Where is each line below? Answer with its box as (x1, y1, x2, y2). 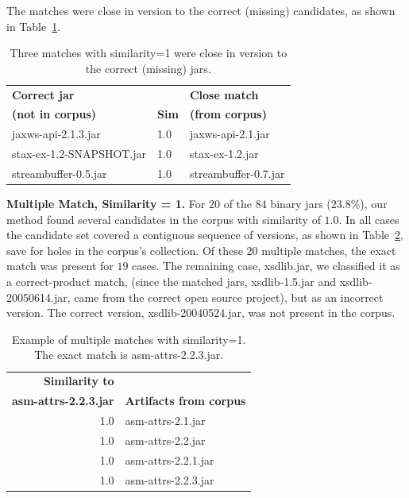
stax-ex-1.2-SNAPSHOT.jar (12, 145, 147, 162)
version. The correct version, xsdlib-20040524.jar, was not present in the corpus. (6, 304, 395, 321)
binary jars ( (270, 195, 331, 212)
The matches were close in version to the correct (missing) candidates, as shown (6, 2, 395, 18)
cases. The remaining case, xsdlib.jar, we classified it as (132, 257, 400, 274)
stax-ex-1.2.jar (189, 145, 259, 162)
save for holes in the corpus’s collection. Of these (6, 241, 243, 258)
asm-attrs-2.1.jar (125, 411, 206, 428)
